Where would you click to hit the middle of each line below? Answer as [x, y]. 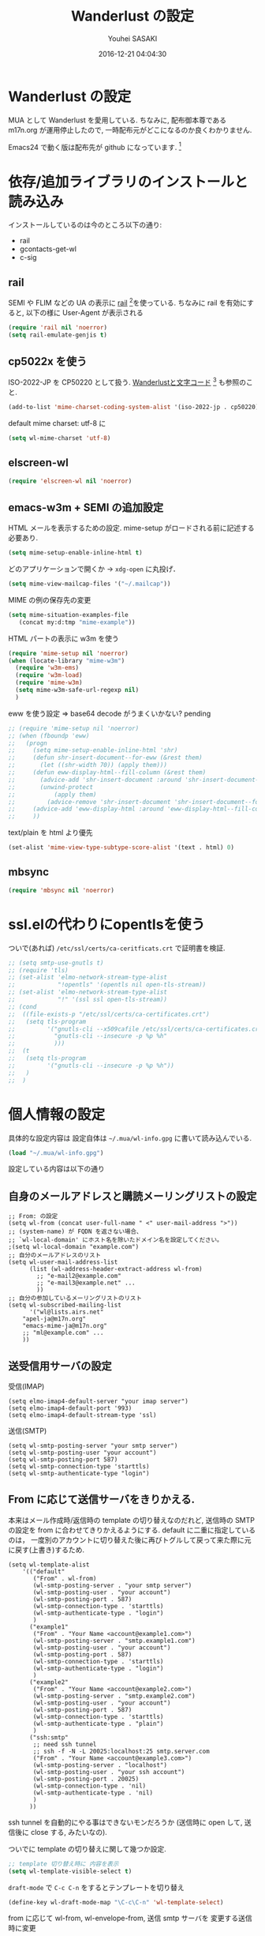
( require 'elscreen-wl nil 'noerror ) [70, 481]
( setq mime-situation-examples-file [68, 615]
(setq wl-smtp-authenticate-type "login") [79, 1474]
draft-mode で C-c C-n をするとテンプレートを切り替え [97, 1887]
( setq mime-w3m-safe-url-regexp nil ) [77, 690]
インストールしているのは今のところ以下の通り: [85, 225]
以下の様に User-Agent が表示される [84, 312]
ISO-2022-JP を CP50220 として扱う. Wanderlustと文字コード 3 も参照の [127, 382]
